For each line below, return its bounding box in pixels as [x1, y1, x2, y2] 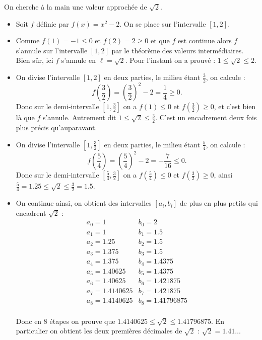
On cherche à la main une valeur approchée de [4, 2, 147, 12]
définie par [36, 18, 69, 29]
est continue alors [177, 35, 232, 46]
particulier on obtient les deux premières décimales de [16, 325, 182, 336]
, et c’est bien [214, 101, 256, 112]
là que [16, 112, 35, 123]
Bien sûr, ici [16, 55, 53, 65]
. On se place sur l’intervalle [119, 18, 206, 29]
